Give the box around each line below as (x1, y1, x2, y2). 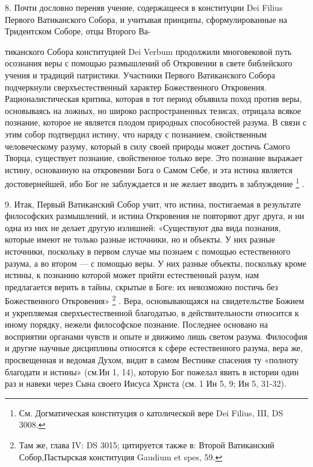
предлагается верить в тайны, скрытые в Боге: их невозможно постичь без (5, 280, 278, 293)
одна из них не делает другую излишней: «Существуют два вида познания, (5, 221, 281, 233)
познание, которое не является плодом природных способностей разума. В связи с (5, 116, 307, 129)
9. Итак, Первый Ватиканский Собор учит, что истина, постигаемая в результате (5, 197, 301, 210)
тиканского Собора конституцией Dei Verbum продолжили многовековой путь (5, 45, 292, 57)
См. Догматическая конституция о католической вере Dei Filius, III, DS (19, 406, 284, 419)
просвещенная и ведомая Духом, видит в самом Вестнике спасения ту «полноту (5, 353, 299, 366)
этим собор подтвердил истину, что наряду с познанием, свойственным (5, 127, 267, 140)
